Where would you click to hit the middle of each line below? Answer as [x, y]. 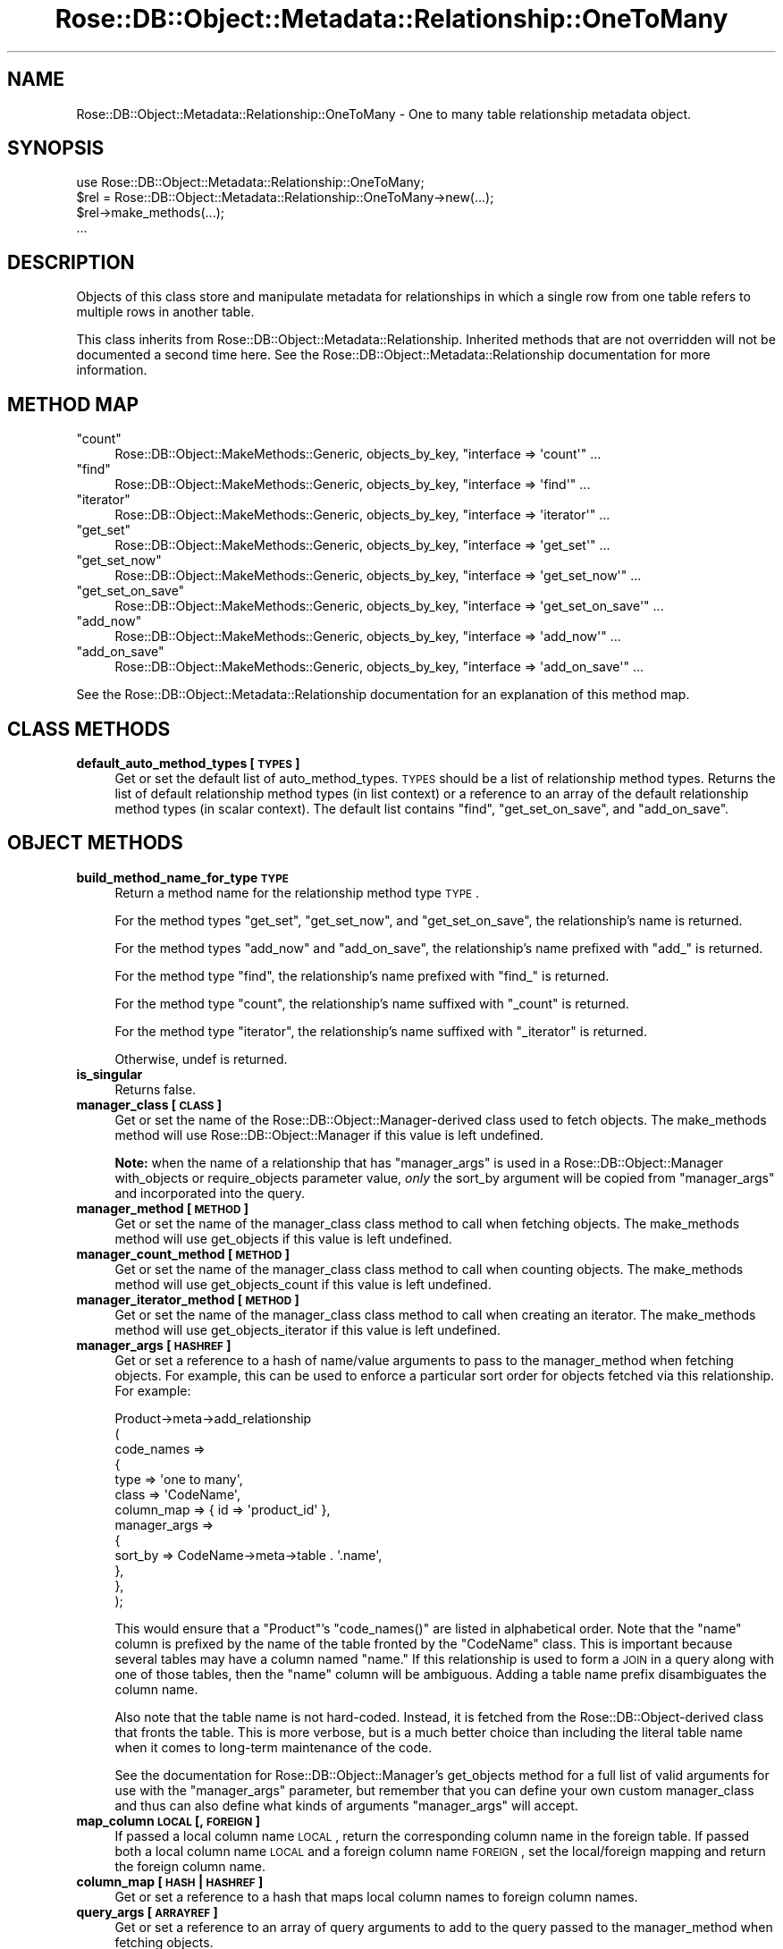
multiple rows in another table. [165, 312]
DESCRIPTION [71, 262]
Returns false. [156, 1089]
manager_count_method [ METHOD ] [183, 1253]
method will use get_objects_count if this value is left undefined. [303, 1284]
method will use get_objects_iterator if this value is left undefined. [307, 1329]
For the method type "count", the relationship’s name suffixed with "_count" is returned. [372, 1003]
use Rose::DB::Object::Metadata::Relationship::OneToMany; [250, 182]
